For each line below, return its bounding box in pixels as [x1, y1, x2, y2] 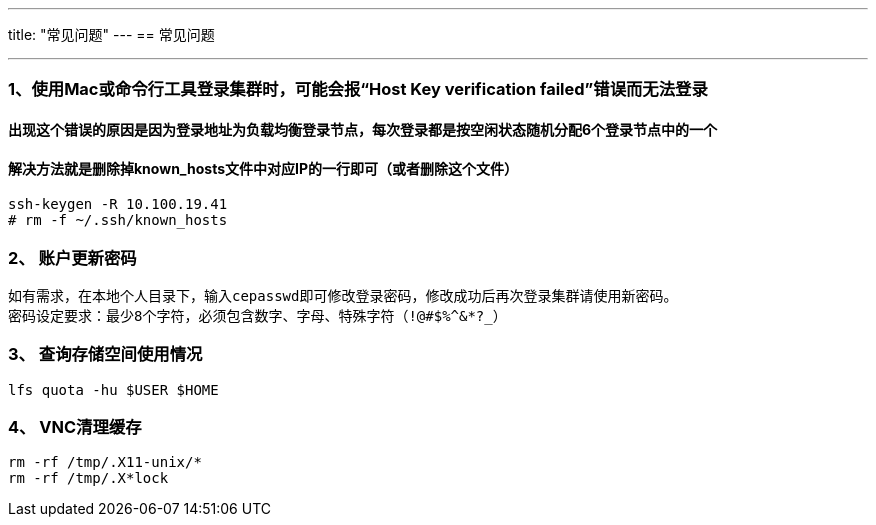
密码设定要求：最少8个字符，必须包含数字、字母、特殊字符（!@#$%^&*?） [8, 307, 507, 324]
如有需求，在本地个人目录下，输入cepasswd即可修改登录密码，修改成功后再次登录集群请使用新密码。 [8, 287, 678, 304]
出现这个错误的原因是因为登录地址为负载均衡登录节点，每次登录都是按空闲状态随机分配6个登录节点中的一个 [8, 120, 718, 138]
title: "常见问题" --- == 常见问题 [8, 26, 215, 43]
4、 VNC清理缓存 [8, 417, 142, 438]
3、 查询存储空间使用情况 [8, 344, 203, 365]
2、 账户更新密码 [8, 247, 137, 268]
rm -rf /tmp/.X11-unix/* [8, 454, 202, 471]
